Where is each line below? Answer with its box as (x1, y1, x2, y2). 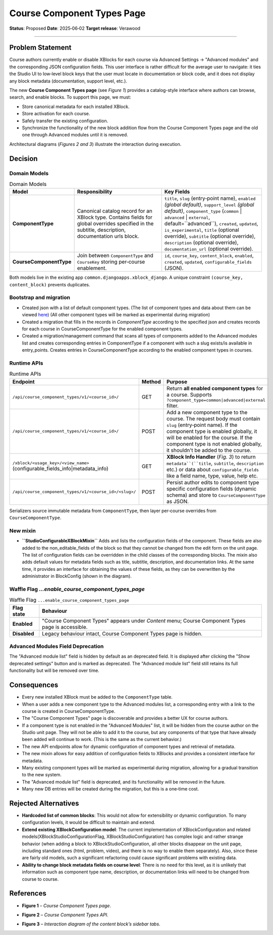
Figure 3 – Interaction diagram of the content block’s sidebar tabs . (22, 921, 161, 927)
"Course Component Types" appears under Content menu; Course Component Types (42, 617, 246, 624)
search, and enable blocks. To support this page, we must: (9, 94, 131, 101)
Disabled (12, 630, 34, 637)
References (9, 889, 46, 898)
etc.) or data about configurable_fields (167, 466, 259, 473)
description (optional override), (164, 239, 239, 246)
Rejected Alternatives (9, 799, 79, 808)
